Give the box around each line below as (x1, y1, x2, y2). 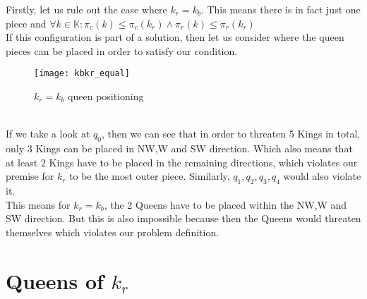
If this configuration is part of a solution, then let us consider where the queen (6, 30, 344, 44)
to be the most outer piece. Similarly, (69, 169, 230, 183)
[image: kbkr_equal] (34, 68, 131, 79)
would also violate (283, 169, 361, 183)
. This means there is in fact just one (200, 2, 361, 16)
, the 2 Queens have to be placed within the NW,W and (104, 197, 347, 212)
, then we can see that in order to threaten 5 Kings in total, (101, 126, 361, 141)
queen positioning (68, 89, 144, 104)
